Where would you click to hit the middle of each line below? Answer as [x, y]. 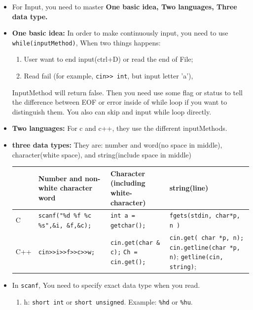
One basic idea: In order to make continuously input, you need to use [120, 33]
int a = [123, 216]
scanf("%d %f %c [65, 216]
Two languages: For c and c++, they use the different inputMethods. [120, 128]
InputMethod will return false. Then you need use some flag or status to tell [127, 92]
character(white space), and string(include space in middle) [102, 154]
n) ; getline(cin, [196, 256]
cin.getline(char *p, [205, 248]
